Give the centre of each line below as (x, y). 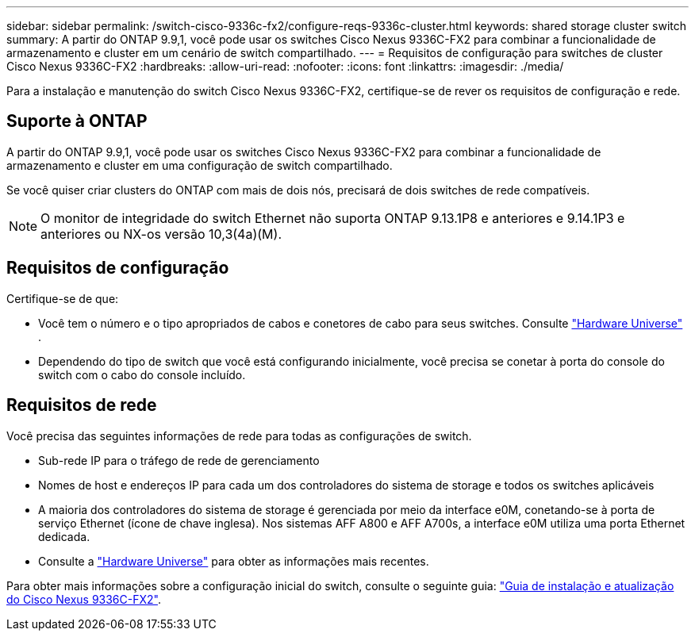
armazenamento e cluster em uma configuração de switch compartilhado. (200, 165)
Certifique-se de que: (63, 298)
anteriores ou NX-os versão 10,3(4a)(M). (161, 234)
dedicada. (64, 536)
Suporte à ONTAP (77, 121)
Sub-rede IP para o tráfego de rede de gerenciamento (179, 460)
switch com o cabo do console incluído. (142, 374)
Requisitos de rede (82, 405)
